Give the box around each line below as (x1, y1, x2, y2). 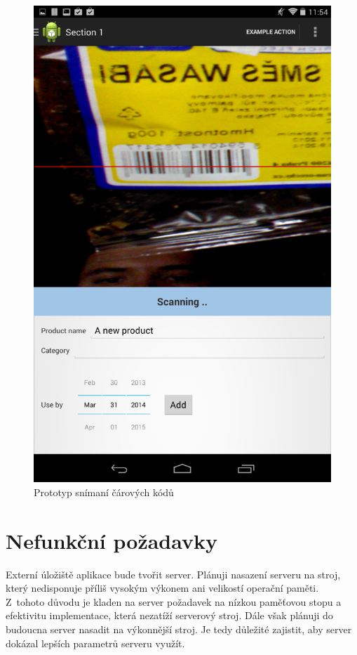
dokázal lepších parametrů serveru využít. (6, 635, 185, 650)
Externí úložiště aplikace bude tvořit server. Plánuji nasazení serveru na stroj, (6, 566, 341, 581)
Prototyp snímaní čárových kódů (34, 484, 174, 499)
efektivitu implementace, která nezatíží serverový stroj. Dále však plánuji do (6, 608, 333, 623)
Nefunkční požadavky (6, 526, 218, 555)
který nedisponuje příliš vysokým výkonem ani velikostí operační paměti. (6, 581, 319, 595)
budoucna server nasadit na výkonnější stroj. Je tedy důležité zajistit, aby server (6, 622, 352, 637)
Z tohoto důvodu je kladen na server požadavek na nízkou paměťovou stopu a (6, 594, 342, 609)
